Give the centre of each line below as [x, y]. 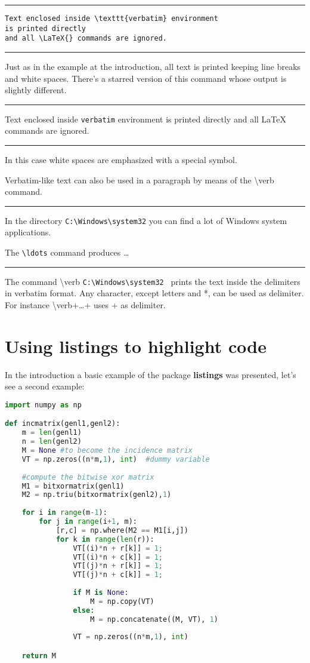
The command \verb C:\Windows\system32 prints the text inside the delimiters [153, 281]
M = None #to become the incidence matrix [107, 450]
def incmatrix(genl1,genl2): [63, 424]
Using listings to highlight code [136, 346]
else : [84, 610]
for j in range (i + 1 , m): [88, 521]
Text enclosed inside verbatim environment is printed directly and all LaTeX [145, 119]
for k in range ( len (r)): [105, 539]
